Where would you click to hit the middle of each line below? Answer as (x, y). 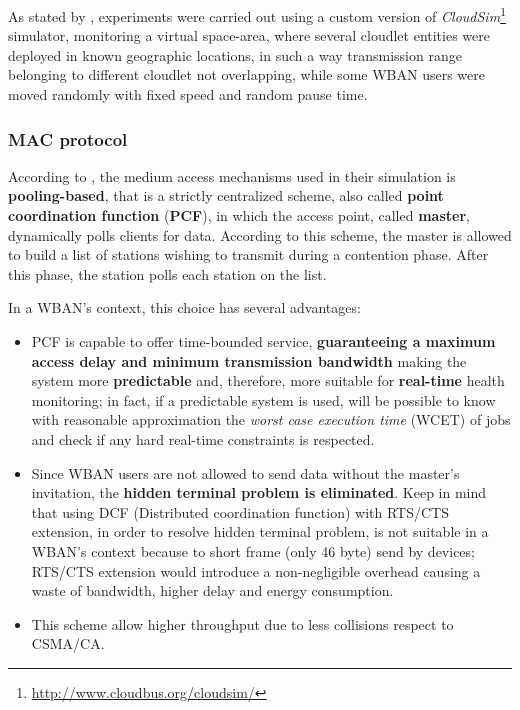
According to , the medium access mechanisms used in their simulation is (232, 175)
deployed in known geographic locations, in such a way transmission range (235, 54)
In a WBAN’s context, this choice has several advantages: (184, 307)
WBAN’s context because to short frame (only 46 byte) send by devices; (253, 550)
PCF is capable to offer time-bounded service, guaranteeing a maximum (263, 341)
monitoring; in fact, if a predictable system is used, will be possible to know (263, 399)
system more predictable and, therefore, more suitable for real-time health (268, 380)
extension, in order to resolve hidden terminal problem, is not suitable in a (260, 531)
